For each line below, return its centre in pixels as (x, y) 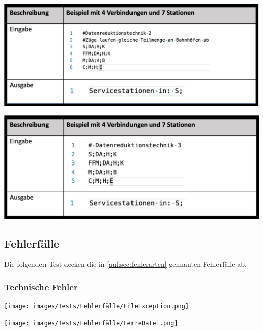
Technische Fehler (41, 286)
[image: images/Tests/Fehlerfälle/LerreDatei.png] (91, 323)
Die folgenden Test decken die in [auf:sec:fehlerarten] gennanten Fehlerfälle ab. (125, 264)
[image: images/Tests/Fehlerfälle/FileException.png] (97, 307)
